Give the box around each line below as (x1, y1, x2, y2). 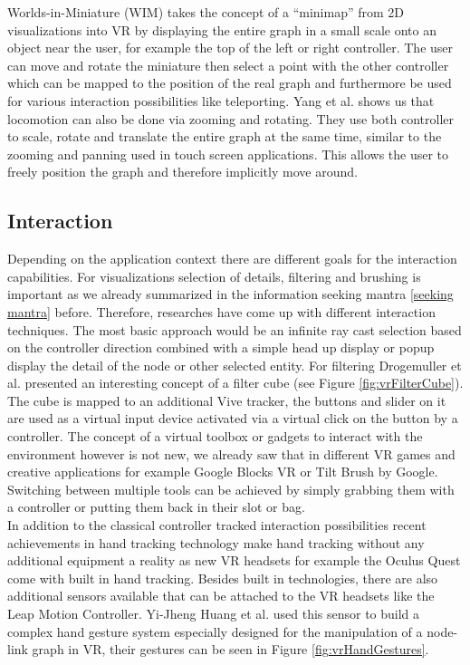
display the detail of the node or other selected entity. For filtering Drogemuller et (7, 355, 462, 374)
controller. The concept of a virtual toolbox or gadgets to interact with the (7, 427, 423, 446)
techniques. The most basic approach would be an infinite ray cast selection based (7, 320, 462, 339)
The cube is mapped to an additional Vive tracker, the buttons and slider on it (7, 390, 446, 410)
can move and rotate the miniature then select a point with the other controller (7, 55, 449, 74)
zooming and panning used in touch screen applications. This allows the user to (7, 144, 449, 163)
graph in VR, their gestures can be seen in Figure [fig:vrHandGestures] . (32, 640, 429, 659)
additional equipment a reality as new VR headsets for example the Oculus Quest (7, 551, 461, 570)
